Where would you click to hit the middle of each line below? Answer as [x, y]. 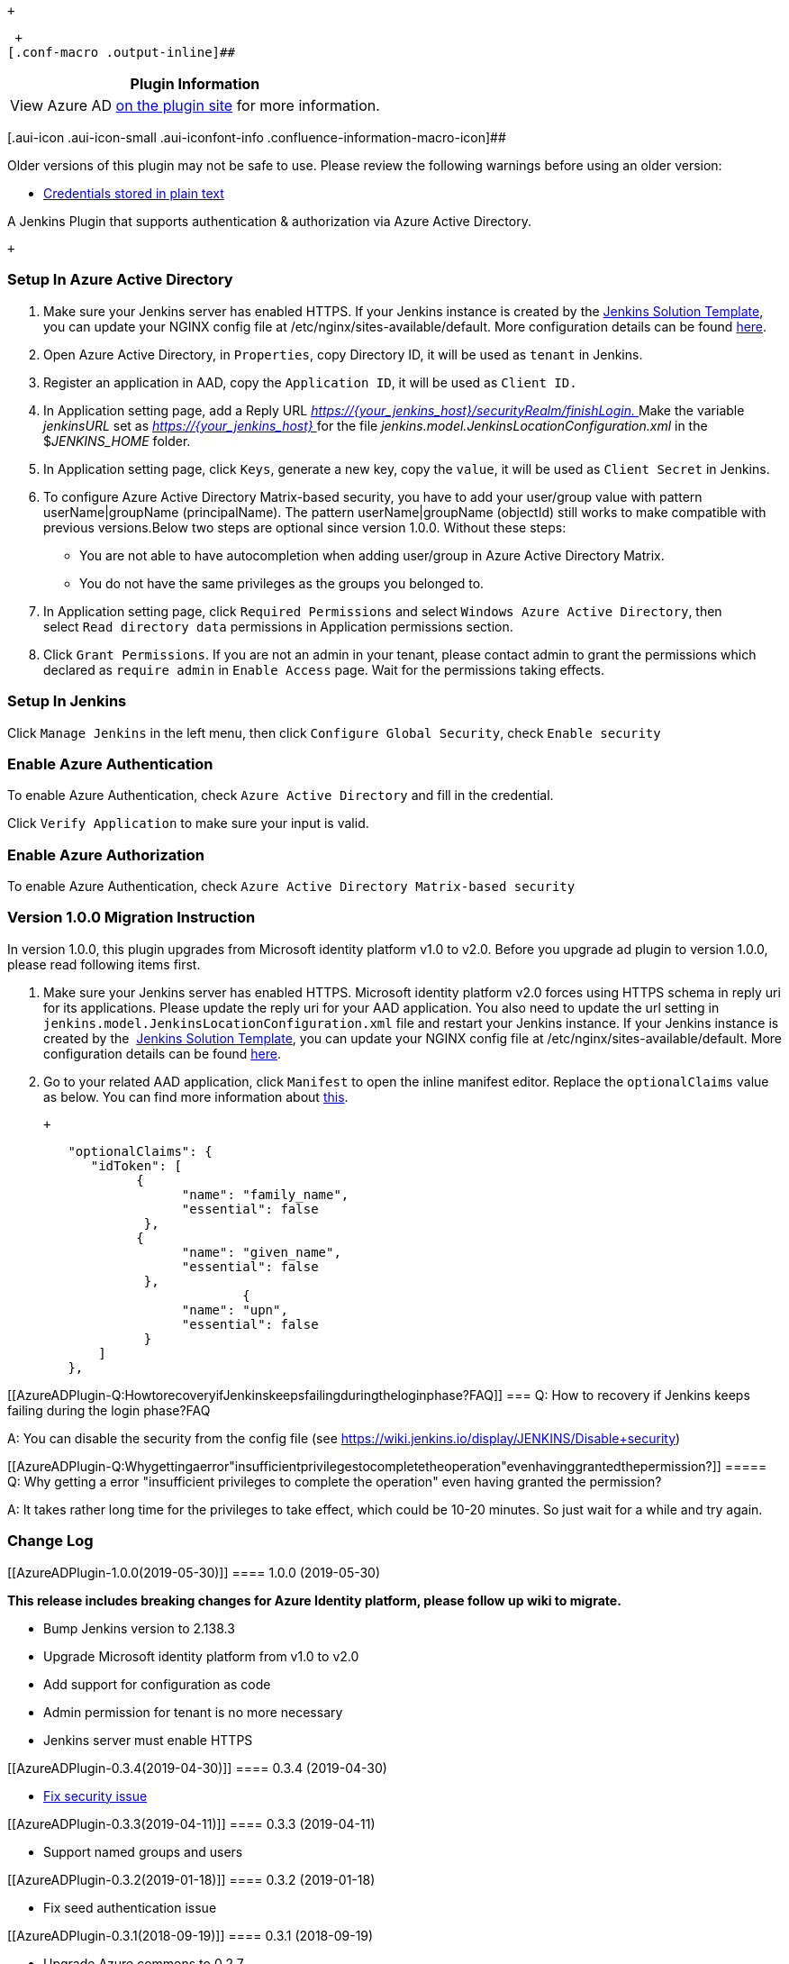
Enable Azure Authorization [106, 855]
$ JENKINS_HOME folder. [117, 441]
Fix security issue [95, 1796]
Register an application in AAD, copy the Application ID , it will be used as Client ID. [310, 382]
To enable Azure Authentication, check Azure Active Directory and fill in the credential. [281, 796]
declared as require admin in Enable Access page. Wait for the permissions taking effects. [324, 669]
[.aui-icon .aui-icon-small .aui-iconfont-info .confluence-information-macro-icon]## [257, 137]
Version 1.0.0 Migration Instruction [131, 918]
